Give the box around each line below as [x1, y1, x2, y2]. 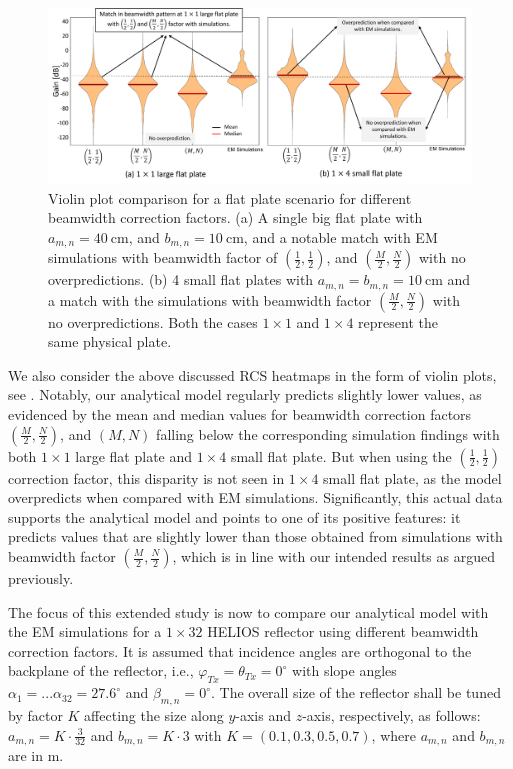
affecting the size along [84, 704, 224, 725]
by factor [8, 704, 63, 725]
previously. [8, 568, 74, 588]
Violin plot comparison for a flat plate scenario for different [48, 187, 412, 208]
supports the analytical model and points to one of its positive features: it [8, 506, 461, 527]
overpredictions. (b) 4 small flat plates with [48, 269, 314, 290]
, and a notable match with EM [243, 226, 438, 247]
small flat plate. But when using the [230, 445, 452, 466]
